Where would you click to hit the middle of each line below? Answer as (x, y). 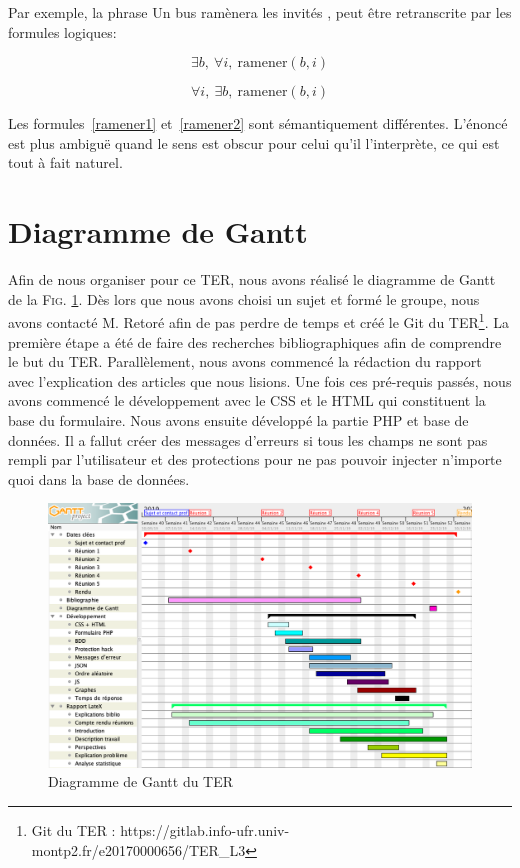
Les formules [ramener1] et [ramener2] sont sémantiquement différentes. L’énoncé (258, 123)
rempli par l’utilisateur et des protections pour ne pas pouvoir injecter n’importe (255, 459)
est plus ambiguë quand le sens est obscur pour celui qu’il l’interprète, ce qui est (254, 142)
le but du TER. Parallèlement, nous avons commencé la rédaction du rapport (245, 361)
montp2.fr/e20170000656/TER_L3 (138, 849)
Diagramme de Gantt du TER (141, 781)
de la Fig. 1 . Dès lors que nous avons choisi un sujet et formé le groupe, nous (244, 298)
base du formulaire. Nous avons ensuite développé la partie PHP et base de (238, 419)
